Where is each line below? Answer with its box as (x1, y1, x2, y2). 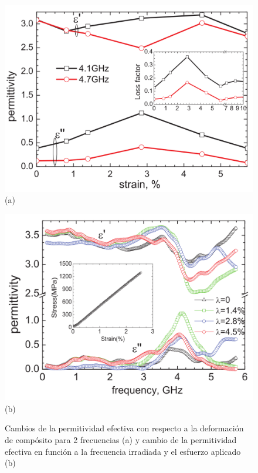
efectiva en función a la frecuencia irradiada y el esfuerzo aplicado (5, 445, 241, 457)
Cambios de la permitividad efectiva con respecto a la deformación (5, 422, 244, 434)
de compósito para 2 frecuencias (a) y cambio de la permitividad (5, 433, 237, 445)
